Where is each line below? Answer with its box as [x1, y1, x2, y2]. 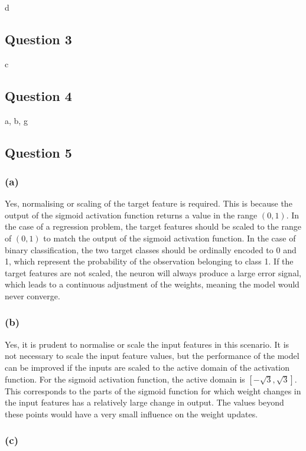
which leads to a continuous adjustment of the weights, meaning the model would [5, 278, 300, 290]
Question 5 [5, 143, 72, 161]
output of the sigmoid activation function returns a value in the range [5, 208, 258, 221]
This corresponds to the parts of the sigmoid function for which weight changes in [5, 384, 301, 397]
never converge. [5, 289, 60, 302]
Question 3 [5, 30, 72, 48]
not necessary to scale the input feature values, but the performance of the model [5, 349, 300, 362]
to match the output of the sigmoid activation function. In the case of [43, 231, 296, 244]
